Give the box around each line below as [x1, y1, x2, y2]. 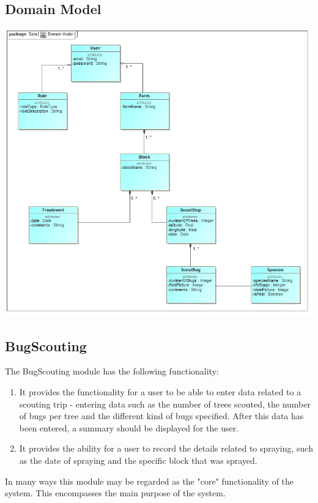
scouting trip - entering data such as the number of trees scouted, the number [19, 397, 311, 410]
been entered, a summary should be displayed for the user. [19, 421, 239, 434]
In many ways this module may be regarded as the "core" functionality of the [5, 474, 294, 487]
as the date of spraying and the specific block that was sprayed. [19, 453, 257, 466]
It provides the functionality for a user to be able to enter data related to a [19, 385, 301, 398]
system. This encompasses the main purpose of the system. [5, 486, 226, 499]
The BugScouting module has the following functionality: [5, 365, 219, 378]
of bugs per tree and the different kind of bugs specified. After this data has [19, 409, 304, 422]
